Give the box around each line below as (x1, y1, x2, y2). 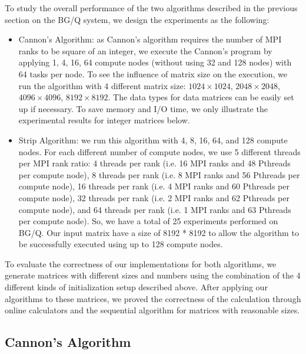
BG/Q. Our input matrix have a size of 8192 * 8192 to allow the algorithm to (18, 226, 299, 238)
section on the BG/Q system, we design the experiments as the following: (5, 13, 270, 25)
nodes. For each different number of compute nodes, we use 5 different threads (18, 145, 301, 158)
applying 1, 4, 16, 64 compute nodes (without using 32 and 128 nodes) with (18, 56, 292, 68)
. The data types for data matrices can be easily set (108, 91, 294, 103)
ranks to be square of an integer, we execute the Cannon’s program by (18, 44, 272, 57)
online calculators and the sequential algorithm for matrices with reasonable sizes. (5, 304, 300, 316)
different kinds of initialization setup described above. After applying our (5, 281, 268, 293)
